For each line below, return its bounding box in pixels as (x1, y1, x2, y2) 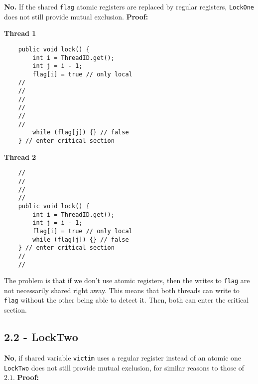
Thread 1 (4, 28, 36, 38)
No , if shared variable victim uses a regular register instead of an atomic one (4, 352, 242, 363)
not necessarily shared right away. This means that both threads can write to (4, 285, 240, 295)
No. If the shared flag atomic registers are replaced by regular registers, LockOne (4, 1, 255, 11)
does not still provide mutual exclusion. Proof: (4, 11, 148, 21)
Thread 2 (4, 151, 36, 162)
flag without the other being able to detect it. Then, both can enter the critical (4, 295, 249, 305)
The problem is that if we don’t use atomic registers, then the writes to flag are (4, 275, 250, 286)
